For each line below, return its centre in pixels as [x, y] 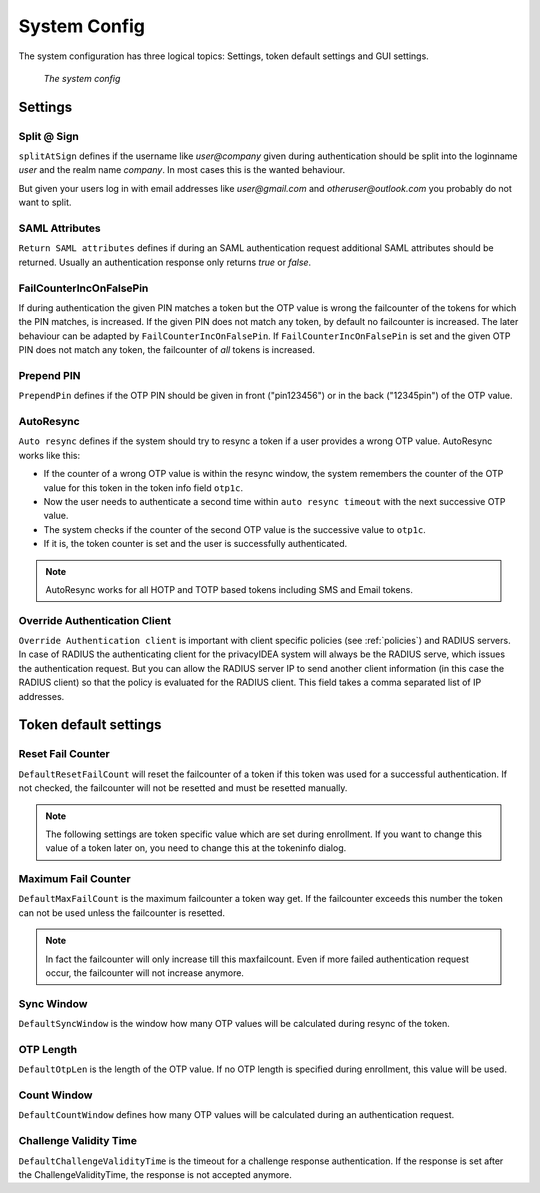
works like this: [49, 455]
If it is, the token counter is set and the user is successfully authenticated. [195, 544]
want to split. [45, 202]
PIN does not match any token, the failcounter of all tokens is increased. [166, 350]
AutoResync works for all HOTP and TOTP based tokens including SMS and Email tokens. [229, 589]
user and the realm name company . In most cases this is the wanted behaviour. [182, 170]
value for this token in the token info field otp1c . [143, 487]
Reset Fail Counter [64, 754]
